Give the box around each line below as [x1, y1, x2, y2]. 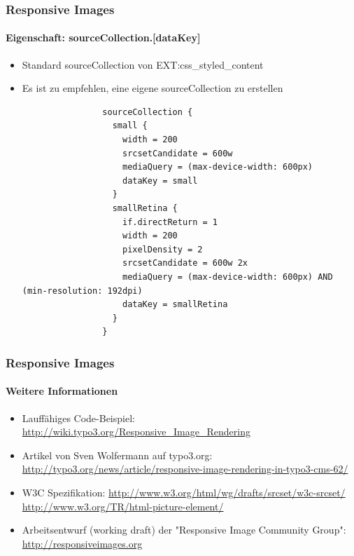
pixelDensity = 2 [122, 244, 203, 255]
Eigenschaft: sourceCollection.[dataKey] [6, 30, 201, 45]
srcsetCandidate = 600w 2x [122, 258, 248, 269]
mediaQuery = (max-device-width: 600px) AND [122, 271, 333, 282]
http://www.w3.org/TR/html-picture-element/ [22, 499, 224, 513]
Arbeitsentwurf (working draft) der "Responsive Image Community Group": [22, 522, 346, 537]
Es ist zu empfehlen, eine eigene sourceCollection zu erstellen [22, 81, 283, 95]
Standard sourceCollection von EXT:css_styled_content [22, 57, 264, 72]
